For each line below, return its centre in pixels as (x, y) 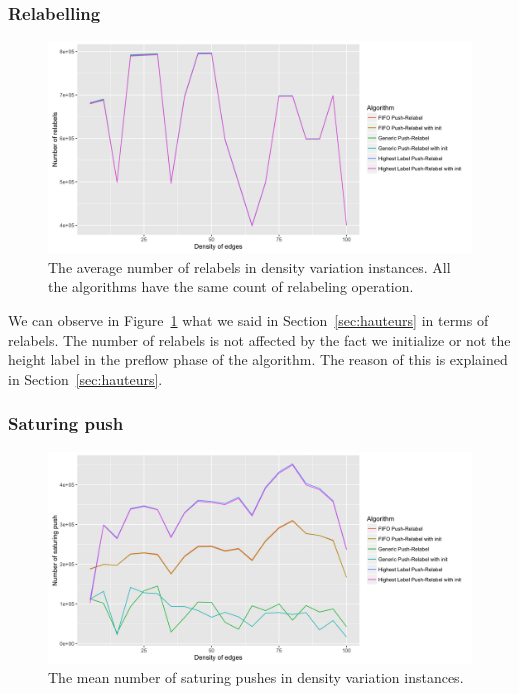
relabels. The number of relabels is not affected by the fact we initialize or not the (259, 339)
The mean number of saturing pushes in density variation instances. (256, 677)
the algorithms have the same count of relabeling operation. (231, 286)
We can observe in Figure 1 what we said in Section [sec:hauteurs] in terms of (248, 320)
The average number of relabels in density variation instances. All (249, 266)
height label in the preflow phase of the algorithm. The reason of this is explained (258, 359)
